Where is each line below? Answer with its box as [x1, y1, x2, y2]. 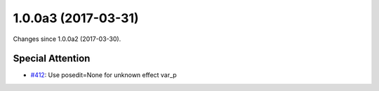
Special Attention [13, 53, 91, 65]
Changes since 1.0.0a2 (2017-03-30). [13, 35, 121, 43]
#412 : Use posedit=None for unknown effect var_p [30, 71, 177, 79]
